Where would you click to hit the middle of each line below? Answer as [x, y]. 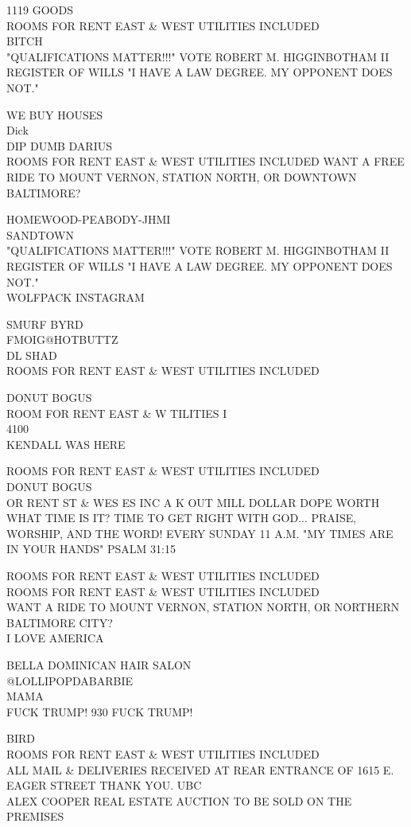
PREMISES [35, 816]
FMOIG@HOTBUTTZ [62, 339]
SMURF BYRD [45, 324]
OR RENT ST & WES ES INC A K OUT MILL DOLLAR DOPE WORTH [193, 502]
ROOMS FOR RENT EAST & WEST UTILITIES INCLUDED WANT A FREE [205, 161]
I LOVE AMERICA [55, 638]
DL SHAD [32, 355]
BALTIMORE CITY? [60, 622]
